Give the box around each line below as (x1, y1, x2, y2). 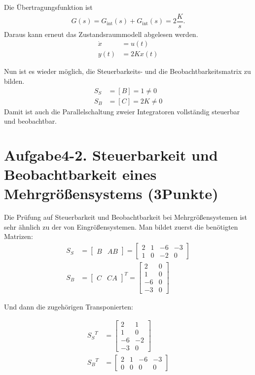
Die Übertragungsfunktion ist (4, 2, 93, 12)
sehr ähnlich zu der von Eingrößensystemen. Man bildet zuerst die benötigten (4, 221, 238, 232)
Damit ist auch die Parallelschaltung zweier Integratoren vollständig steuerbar (4, 106, 240, 116)
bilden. (4, 75, 25, 86)
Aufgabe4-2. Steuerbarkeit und (4, 144, 218, 165)
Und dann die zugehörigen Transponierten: (4, 302, 133, 312)
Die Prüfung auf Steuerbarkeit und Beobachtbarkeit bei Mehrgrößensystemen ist (4, 212, 248, 222)
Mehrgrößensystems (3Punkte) (4, 183, 219, 204)
